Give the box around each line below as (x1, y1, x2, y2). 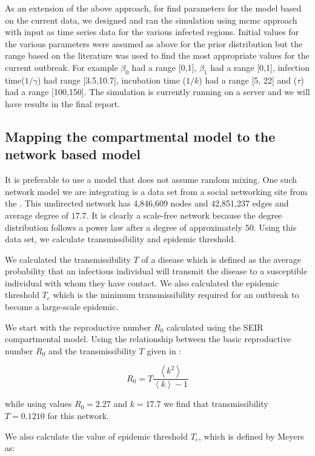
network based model (5, 145, 141, 164)
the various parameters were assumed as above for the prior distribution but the (5, 37, 303, 50)
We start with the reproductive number (5, 320, 151, 333)
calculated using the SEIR (167, 320, 264, 333)
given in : (147, 344, 182, 357)
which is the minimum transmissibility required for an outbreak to (53, 288, 299, 301)
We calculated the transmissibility (5, 253, 131, 265)
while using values (5, 397, 72, 410)
